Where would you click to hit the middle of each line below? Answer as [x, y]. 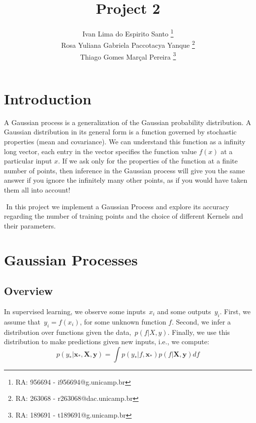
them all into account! [37, 189]
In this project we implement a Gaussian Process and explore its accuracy [118, 206]
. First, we [235, 311]
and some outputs [184, 311]
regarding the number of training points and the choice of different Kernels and [124, 216]
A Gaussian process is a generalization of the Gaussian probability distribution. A [128, 122]
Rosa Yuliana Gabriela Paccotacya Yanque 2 [128, 44]
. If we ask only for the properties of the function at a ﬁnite [148, 161]
